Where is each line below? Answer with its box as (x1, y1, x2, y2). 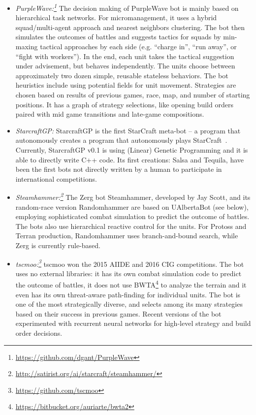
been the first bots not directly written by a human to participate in (15, 164, 222, 174)
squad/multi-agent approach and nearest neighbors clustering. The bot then (15, 22, 245, 32)
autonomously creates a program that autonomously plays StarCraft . (15, 135, 227, 145)
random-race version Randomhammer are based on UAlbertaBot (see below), (15, 201, 249, 212)
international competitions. (15, 173, 97, 184)
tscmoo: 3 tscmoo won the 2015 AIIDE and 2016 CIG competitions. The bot (15, 257, 244, 269)
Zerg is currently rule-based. (15, 240, 100, 250)
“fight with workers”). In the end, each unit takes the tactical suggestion (15, 51, 234, 61)
